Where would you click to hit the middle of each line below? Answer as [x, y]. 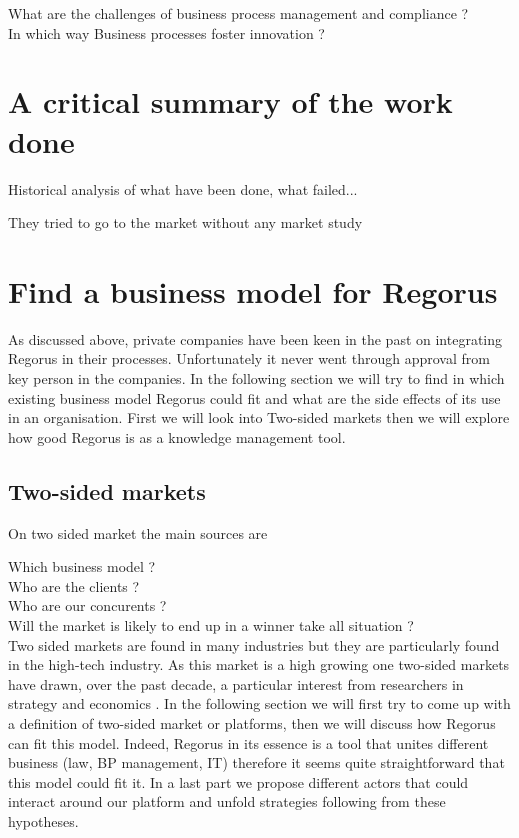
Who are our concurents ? [87, 605]
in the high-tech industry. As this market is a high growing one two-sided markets [259, 664]
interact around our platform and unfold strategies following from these [227, 801]
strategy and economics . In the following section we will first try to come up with [259, 703]
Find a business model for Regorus [253, 290]
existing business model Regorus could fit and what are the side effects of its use [254, 397]
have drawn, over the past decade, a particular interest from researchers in [236, 683]
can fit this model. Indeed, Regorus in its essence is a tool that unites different [248, 742]
